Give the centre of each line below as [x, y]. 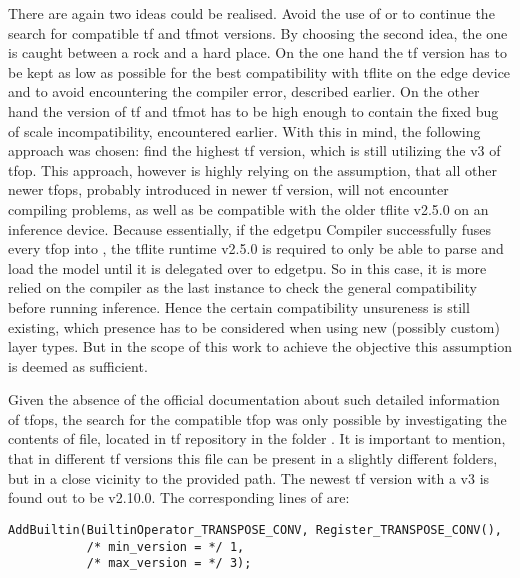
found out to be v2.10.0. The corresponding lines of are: [179, 497]
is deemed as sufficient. [78, 365]
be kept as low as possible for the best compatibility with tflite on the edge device [259, 71]
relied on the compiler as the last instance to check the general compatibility [242, 287]
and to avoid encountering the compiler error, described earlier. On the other [244, 91]
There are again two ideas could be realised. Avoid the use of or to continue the [251, 13]
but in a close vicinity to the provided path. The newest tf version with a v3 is [249, 477]
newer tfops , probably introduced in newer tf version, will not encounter [228, 189]
